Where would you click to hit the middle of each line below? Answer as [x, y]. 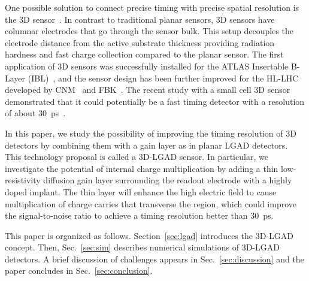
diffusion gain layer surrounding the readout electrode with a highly [168, 180]
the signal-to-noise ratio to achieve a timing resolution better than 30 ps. [139, 215]
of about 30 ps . [35, 113]
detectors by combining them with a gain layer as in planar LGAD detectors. [146, 145]
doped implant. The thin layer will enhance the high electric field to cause [141, 191]
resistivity [23, 180]
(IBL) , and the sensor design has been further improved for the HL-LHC [163, 78]
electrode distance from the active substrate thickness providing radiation [140, 42]
